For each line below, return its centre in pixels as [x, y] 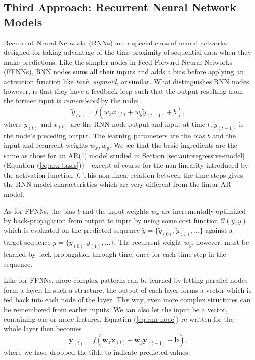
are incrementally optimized [204, 210]
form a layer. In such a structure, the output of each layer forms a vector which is [128, 290]
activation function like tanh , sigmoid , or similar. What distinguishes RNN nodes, [127, 81]
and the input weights [116, 210]
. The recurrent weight [148, 242]
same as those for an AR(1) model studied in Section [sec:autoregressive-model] [124, 155]
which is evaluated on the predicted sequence [72, 230]
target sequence [27, 242]
